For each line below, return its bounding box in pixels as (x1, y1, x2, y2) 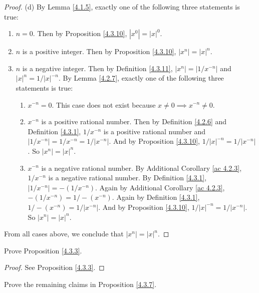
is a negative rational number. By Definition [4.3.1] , (48, 172, 207, 183)
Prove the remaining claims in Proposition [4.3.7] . (4, 278, 157, 289)
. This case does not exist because (52, 99, 156, 110)
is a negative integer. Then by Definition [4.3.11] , (22, 63, 173, 73)
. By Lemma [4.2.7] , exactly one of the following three (59, 73, 224, 83)
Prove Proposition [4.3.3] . (4, 245, 82, 255)
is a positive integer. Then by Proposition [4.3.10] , (22, 46, 176, 57)
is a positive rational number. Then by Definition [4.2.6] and (41, 116, 227, 127)
